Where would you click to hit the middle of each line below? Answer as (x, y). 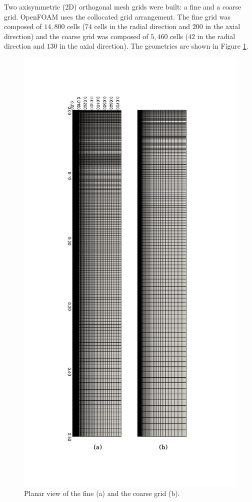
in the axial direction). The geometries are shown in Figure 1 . (154, 46)
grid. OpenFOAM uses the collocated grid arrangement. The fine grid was (117, 16)
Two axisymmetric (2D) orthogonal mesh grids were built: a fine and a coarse (123, 7)
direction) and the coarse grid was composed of (76, 36)
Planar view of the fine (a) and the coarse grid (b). (102, 493)
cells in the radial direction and (142, 26)
